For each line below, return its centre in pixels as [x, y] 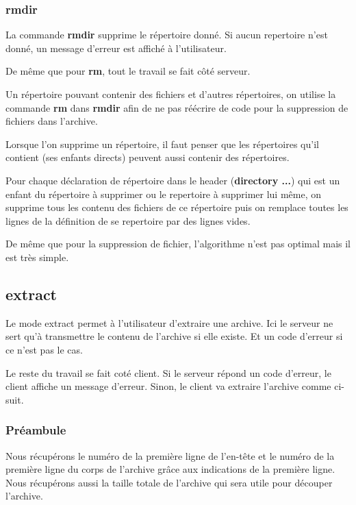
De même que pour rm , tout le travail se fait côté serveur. [128, 71]
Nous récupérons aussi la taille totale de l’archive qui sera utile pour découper [169, 482]
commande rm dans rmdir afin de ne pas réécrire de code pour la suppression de [177, 107]
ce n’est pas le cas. [44, 349]
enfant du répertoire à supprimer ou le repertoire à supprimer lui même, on [164, 194]
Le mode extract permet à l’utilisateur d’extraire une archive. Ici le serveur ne [169, 322]
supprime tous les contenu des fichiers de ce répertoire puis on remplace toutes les [177, 207]
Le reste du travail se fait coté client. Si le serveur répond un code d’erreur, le [168, 372]
